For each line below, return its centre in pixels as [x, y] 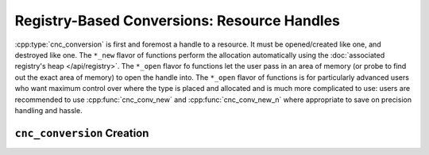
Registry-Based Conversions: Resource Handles [178, 21]
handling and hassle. [48, 110]
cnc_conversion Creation [82, 133]
